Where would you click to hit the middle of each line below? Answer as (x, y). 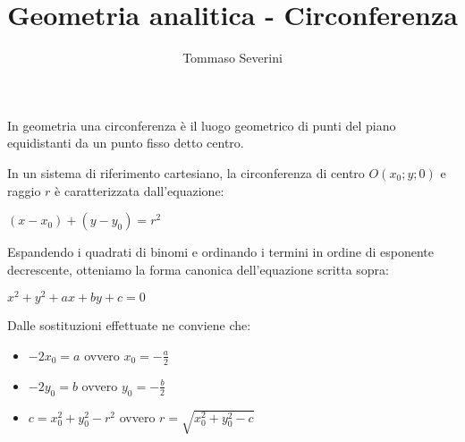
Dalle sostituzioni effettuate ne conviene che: (129, 325)
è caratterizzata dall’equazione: (139, 190)
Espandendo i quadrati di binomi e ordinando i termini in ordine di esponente (220, 252)
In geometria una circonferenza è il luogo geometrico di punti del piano (202, 125)
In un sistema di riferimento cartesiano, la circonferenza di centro (186, 172)
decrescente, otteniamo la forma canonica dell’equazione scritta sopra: (198, 269)
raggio (24, 190)
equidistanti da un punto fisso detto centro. (126, 143)
